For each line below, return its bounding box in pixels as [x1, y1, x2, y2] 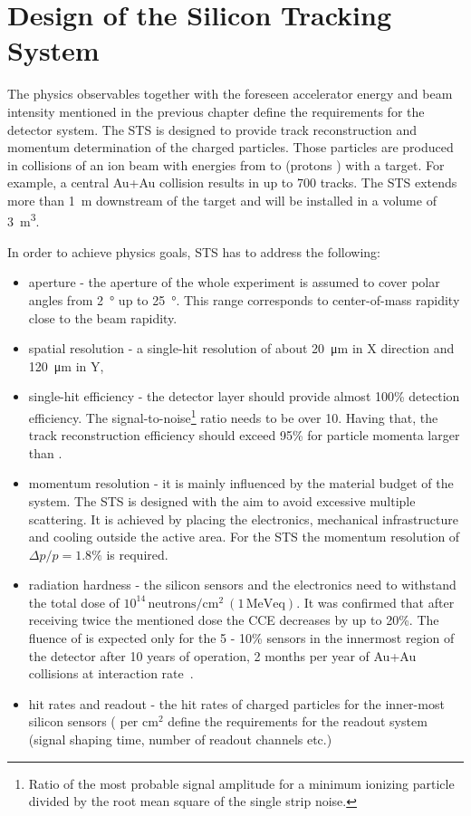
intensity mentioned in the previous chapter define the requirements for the [7, 101, 425, 120]
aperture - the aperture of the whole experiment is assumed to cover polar [28, 273, 440, 292]
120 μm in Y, [28, 356, 104, 375]
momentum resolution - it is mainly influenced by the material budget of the [28, 474, 454, 493]
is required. [106, 544, 168, 563]
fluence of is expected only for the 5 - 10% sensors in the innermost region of [28, 629, 455, 648]
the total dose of [28, 592, 120, 611]
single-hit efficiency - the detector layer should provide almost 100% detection [28, 387, 460, 406]
